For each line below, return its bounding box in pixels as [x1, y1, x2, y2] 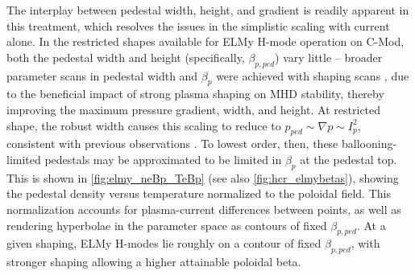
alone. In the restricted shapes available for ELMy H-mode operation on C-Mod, [6, 33, 405, 50]
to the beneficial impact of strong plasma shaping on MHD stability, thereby [6, 85, 384, 102]
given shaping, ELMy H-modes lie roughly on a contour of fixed [6, 235, 322, 252]
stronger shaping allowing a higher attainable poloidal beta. [6, 253, 301, 270]
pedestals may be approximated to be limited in [44, 150, 282, 167]
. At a [356, 216, 386, 233]
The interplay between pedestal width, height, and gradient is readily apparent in [6, 2, 409, 18]
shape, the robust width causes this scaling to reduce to [6, 117, 281, 133]
